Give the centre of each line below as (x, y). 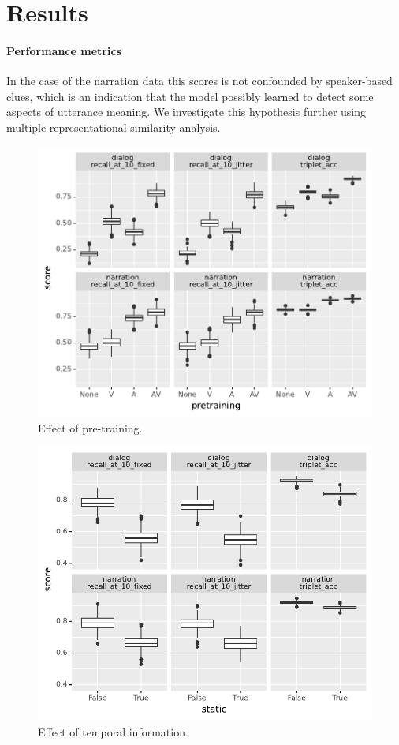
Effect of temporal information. (113, 731)
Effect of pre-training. (90, 427)
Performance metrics (64, 50)
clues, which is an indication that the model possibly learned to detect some (190, 96)
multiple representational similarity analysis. (114, 127)
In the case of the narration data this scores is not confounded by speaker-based (199, 81)
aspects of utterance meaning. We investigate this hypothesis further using (186, 112)
